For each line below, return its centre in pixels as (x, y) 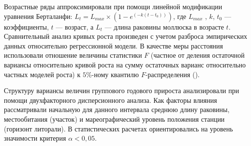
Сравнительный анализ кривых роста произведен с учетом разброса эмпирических (126, 36)
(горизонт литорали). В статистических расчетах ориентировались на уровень (118, 128)
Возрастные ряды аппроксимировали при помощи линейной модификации (113, 6)
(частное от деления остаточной (198, 55)
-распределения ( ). (172, 74)
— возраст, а (75, 26)
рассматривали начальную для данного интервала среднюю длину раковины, (117, 109)
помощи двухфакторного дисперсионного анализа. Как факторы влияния (111, 100)
